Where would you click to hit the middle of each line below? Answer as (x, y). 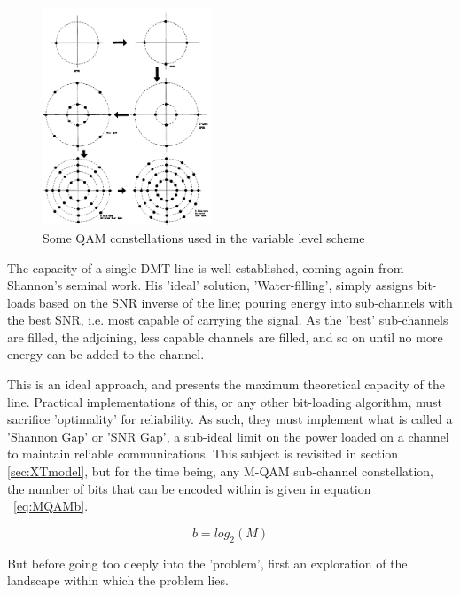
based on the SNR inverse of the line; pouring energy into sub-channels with (246, 302)
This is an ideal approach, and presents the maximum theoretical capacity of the (226, 384)
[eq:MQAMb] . (51, 506)
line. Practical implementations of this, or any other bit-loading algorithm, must (225, 401)
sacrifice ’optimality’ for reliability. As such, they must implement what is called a (230, 419)
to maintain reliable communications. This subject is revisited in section (203, 454)
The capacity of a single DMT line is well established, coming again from (206, 267)
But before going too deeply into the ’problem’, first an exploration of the (207, 563)
